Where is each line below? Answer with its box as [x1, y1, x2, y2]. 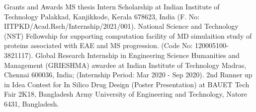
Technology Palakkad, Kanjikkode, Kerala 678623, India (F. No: [4, 11, 200, 21]
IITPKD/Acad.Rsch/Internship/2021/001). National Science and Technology [4, 21, 239, 31]
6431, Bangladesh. [4, 98, 59, 109]
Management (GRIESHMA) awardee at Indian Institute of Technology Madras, [4, 59, 247, 70]
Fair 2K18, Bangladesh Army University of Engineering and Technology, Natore [4, 89, 248, 99]
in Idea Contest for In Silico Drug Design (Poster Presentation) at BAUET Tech [4, 79, 250, 89]
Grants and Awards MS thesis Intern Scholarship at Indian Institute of [4, 1, 220, 11]
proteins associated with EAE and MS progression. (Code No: [4, 40, 193, 51]
